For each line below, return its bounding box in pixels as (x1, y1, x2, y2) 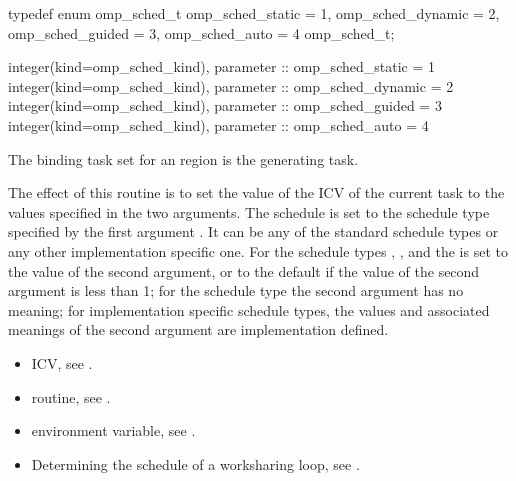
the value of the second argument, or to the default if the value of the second (8, 260, 480, 281)
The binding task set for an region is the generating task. (8, 148, 359, 169)
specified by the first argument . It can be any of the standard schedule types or (8, 221, 499, 242)
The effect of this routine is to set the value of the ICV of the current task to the (8, 182, 505, 203)
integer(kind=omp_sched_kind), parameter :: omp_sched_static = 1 (8, 56, 435, 77)
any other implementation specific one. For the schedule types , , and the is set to (8, 240, 508, 261)
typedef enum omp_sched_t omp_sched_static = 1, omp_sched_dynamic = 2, (8, 3, 500, 23)
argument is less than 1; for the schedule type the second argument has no (8, 280, 464, 301)
